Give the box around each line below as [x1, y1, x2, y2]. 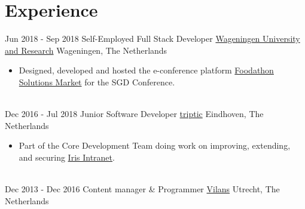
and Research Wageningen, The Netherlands [5, 44, 167, 56]
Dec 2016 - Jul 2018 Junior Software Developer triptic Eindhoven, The [5, 107, 264, 120]
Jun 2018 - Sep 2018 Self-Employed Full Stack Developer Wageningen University [5, 32, 300, 45]
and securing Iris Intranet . [19, 150, 115, 163]
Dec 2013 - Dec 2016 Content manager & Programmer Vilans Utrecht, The [5, 183, 280, 195]
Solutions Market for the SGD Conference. [19, 75, 175, 88]
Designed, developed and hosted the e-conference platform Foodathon [19, 64, 274, 76]
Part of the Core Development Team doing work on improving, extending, [19, 139, 291, 152]
